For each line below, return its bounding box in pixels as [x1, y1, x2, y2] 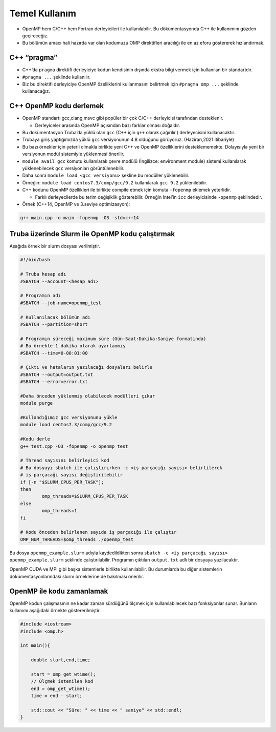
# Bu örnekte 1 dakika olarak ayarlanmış [20, 343, 126, 349]
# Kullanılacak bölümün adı [20, 314, 90, 320]
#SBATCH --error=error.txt [20, 379, 88, 385]
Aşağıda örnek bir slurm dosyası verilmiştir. [9, 243, 101, 249]
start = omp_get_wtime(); [31, 671, 96, 677]
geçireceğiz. [22, 32, 49, 38]
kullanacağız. [22, 88, 51, 94]
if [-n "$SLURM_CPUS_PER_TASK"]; [20, 479, 104, 485]
